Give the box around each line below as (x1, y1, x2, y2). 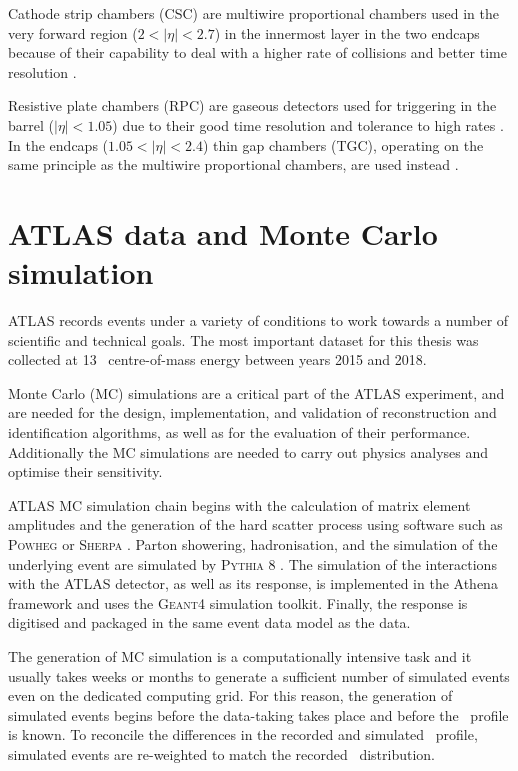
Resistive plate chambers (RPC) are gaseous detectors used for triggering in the (8, 95, 497, 116)
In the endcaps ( (8, 134, 109, 155)
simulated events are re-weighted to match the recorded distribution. (8, 743, 436, 764)
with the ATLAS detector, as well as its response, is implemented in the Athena (8, 573, 498, 594)
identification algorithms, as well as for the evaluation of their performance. (8, 422, 471, 443)
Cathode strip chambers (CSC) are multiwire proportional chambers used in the (8, 3, 499, 23)
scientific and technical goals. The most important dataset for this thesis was (8, 329, 479, 350)
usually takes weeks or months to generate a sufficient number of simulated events (8, 665, 510, 686)
